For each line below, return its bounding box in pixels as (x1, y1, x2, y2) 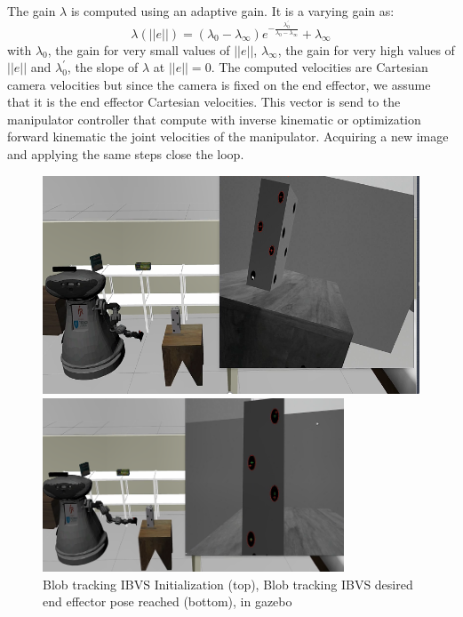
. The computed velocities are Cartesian (211, 58, 428, 76)
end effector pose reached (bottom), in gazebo (43, 592, 292, 611)
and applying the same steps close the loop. (7, 145, 244, 164)
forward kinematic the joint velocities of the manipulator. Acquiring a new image (7, 127, 449, 146)
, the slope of (67, 58, 139, 76)
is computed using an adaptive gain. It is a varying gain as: (70, 2, 395, 20)
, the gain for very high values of (277, 40, 455, 59)
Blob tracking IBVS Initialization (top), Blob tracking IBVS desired (43, 574, 413, 593)
